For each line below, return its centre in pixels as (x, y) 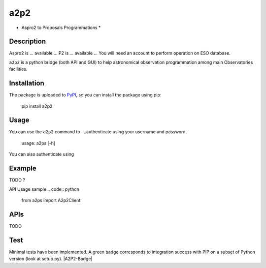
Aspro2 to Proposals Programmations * (61, 28)
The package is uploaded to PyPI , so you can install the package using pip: (85, 95)
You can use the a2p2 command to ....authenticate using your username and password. (98, 132)
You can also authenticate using (42, 154)
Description (28, 42)
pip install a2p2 (37, 106)
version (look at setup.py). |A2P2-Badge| (51, 259)
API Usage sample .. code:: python (44, 189)
